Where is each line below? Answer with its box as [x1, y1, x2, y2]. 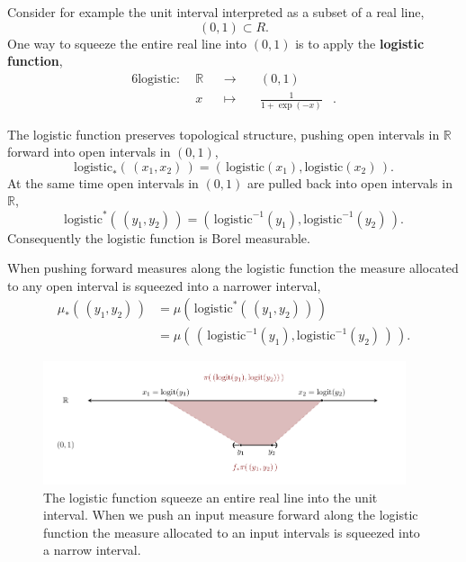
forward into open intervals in [7, 142, 171, 161]
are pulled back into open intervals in [246, 173, 453, 192]
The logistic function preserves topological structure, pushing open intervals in [7, 124, 440, 143]
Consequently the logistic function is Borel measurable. [7, 228, 310, 247]
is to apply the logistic [295, 33, 425, 52]
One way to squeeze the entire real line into [7, 33, 247, 52]
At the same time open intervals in [7, 173, 199, 192]
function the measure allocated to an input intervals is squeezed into [43, 522, 420, 541]
